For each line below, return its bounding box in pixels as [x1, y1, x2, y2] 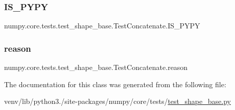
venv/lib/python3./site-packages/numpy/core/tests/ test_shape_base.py [4, 96, 231, 106]
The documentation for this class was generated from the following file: [4, 79, 226, 89]
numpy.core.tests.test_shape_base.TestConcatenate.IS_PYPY [4, 20, 200, 31]
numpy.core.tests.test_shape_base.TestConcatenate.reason [4, 62, 188, 72]
